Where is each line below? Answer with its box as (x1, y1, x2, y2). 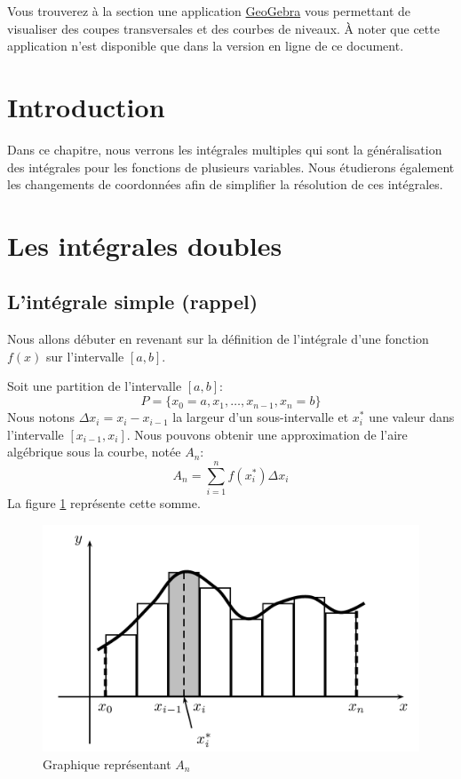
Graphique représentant (43, 755, 171, 774)
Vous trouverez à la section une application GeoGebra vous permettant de (7, 2, 411, 20)
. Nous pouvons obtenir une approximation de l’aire (126, 425, 408, 443)
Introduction (7, 88, 165, 124)
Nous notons (7, 408, 75, 426)
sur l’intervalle (46, 346, 124, 365)
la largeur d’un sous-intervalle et (172, 408, 349, 426)
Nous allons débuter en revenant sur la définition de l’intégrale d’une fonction (7, 330, 429, 348)
